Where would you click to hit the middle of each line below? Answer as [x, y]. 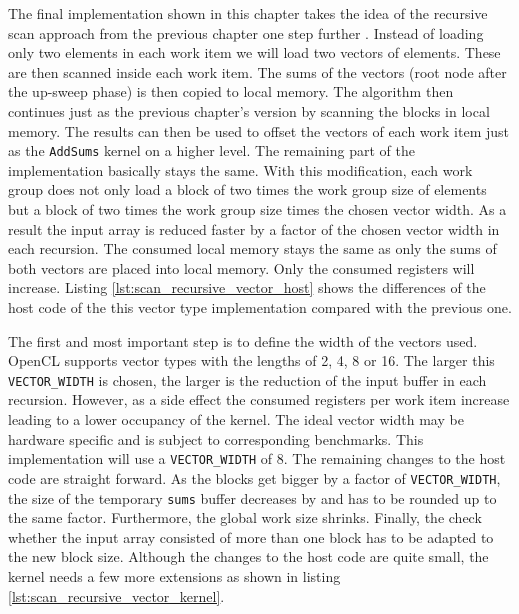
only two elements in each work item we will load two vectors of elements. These [254, 52]
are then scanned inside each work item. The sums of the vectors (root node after [257, 71]
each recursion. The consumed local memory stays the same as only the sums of [252, 248]
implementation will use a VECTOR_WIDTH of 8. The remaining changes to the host [257, 458]
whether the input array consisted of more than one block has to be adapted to [251, 536]
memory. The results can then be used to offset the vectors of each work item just [259, 130]
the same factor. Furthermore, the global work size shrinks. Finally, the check [245, 517]
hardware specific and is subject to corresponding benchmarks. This [216, 438]
